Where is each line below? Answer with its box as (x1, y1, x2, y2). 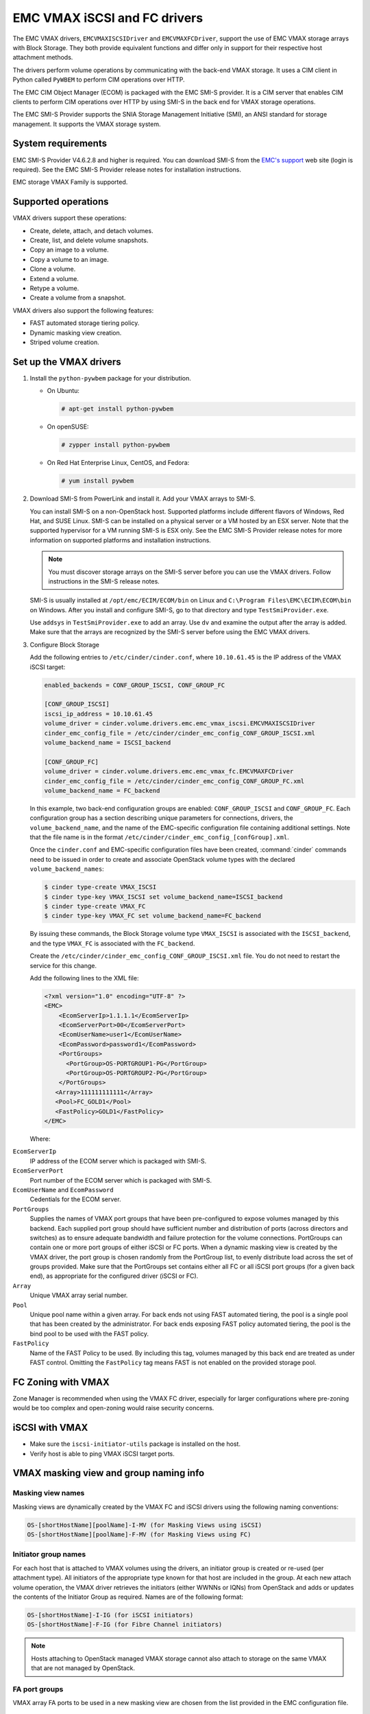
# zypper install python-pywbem (61, 441, 171, 449)
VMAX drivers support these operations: (12, 214, 127, 222)
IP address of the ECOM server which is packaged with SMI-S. (29, 1157, 207, 1165)
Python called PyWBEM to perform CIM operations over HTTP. (12, 75, 185, 84)
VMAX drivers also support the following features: (12, 306, 154, 315)
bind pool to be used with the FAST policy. (29, 1329, 149, 1338)
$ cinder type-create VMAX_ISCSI (44, 883, 157, 891)
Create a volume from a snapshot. (29, 293, 126, 302)
